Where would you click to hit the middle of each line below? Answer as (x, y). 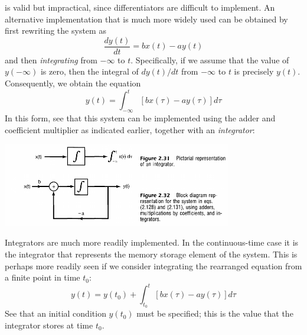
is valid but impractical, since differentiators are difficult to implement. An (140, 7)
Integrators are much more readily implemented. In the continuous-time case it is (152, 242)
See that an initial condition (55, 313)
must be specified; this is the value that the (215, 313)
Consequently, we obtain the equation (73, 83)
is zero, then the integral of (89, 71)
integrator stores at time (49, 325)
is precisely (254, 71)
